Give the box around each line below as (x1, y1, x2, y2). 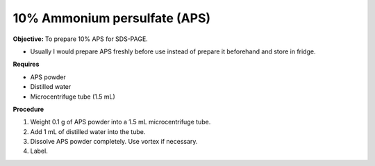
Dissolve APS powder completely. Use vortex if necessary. (30, 138, 198, 146)
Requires (12, 60, 40, 69)
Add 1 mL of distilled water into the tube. (30, 127, 146, 135)
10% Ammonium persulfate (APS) (12, 10, 211, 26)
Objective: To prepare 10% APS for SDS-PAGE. (12, 35, 149, 43)
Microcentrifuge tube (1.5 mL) (30, 92, 116, 101)
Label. (30, 147, 48, 156)
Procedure (12, 105, 44, 113)
